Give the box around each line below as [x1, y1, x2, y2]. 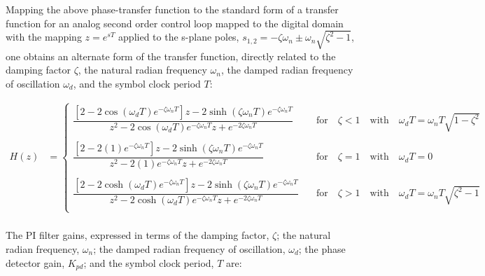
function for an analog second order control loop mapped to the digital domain [6, 15, 344, 30]
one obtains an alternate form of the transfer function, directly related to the [6, 48, 336, 63]
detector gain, [6, 255, 65, 270]
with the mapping [6, 29, 82, 44]
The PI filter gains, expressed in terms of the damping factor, [6, 228, 269, 242]
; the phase [298, 241, 346, 256]
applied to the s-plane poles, [118, 29, 239, 44]
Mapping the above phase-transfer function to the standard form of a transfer [6, 2, 339, 16]
